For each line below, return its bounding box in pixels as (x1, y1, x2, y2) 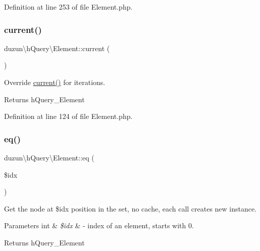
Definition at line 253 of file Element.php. (4, 2, 133, 12)
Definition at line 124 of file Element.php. (4, 111, 133, 121)
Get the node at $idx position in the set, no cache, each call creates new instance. (4, 203, 257, 214)
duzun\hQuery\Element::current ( (4, 43, 110, 53)
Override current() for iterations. (4, 77, 106, 87)
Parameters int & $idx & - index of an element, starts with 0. (4, 220, 194, 231)
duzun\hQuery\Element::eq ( (4, 152, 94, 162)
